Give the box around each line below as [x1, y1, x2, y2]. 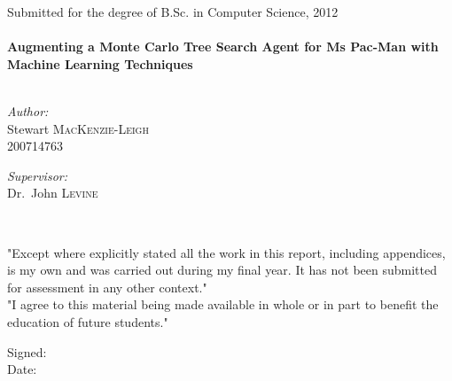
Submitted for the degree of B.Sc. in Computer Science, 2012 [7, 3, 339, 20]
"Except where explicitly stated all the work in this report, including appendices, [7, 243, 446, 261]
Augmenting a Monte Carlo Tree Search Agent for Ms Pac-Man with [7, 37, 439, 56]
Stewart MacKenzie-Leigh [7, 119, 149, 137]
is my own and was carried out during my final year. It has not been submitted [7, 260, 438, 279]
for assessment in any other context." [7, 277, 207, 296]
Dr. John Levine [7, 183, 98, 202]
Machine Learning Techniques [7, 54, 193, 73]
